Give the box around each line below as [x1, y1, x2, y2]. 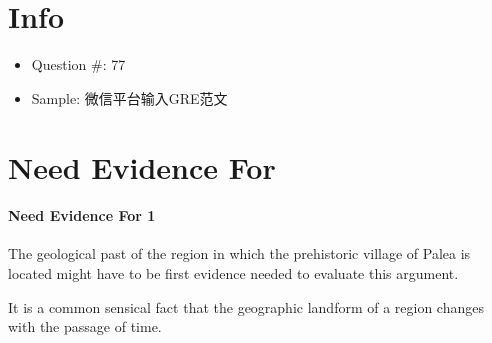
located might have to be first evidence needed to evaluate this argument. [8, 263, 459, 284]
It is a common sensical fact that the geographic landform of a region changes [8, 296, 484, 317]
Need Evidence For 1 [8, 205, 156, 226]
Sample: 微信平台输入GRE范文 [31, 87, 228, 108]
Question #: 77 [31, 54, 126, 75]
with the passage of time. [8, 316, 162, 337]
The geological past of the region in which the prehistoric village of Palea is [8, 243, 471, 264]
